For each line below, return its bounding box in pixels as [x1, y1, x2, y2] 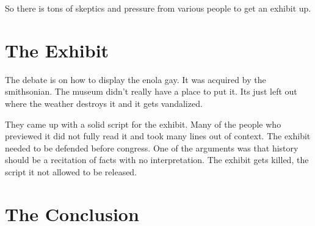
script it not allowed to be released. [5, 165, 137, 178]
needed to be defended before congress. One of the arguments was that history [5, 141, 299, 154]
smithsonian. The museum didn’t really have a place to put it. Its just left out [5, 85, 297, 98]
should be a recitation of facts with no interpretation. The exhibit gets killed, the [5, 153, 309, 166]
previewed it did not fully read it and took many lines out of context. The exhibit [5, 129, 311, 142]
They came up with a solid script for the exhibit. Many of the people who [5, 117, 281, 130]
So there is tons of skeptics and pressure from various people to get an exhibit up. [5, 2, 311, 14]
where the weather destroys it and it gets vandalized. [5, 97, 203, 109]
